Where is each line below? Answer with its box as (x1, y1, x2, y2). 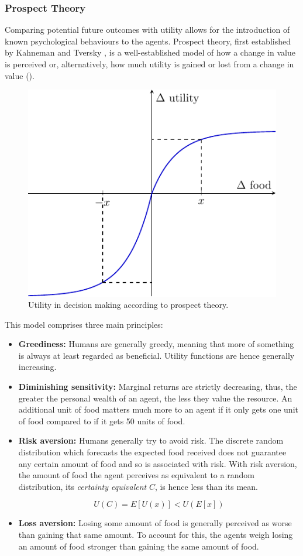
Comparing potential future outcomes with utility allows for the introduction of (5, 23, 290, 36)
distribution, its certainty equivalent (18, 480, 147, 492)
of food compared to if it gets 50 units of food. (18, 414, 185, 427)
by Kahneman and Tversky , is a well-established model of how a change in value (5, 46, 295, 59)
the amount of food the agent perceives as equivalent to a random (18, 469, 254, 481)
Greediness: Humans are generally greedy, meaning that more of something (18, 338, 294, 350)
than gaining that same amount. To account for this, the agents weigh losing (18, 528, 293, 541)
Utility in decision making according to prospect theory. (28, 298, 229, 311)
